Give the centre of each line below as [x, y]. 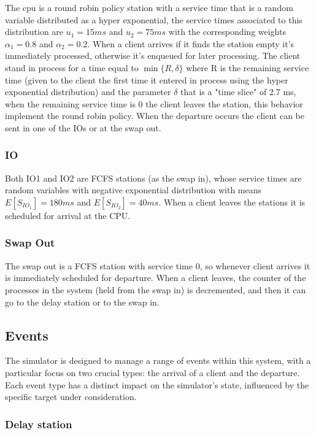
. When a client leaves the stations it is [232, 202]
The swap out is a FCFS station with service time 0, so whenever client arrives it [158, 265]
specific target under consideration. [71, 397]
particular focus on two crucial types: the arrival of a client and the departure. [152, 372]
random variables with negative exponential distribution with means [133, 190]
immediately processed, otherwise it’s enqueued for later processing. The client [153, 56]
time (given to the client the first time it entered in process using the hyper [147, 79]
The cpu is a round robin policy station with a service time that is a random [149, 7]
